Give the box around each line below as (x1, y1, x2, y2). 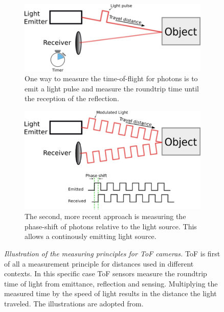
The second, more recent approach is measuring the (25, 211, 186, 222)
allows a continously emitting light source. (25, 231, 156, 242)
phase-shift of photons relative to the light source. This (25, 221, 197, 231)
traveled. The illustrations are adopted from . (4, 298, 144, 309)
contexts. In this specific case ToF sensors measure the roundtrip (4, 268, 207, 279)
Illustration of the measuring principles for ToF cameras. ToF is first (4, 248, 220, 259)
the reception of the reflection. (25, 93, 119, 104)
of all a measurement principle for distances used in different (4, 258, 194, 269)
